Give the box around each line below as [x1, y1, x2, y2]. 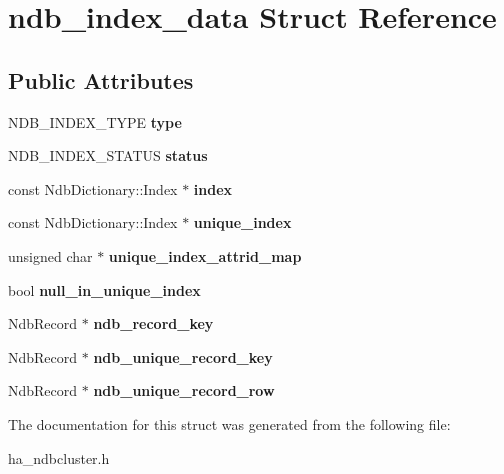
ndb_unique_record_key [93, 346, 273, 367]
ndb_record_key [93, 313, 214, 334]
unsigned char [8, 245, 93, 266]
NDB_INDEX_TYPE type [8, 111, 182, 132]
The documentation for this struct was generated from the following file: [8, 413, 451, 434]
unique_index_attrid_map [108, 245, 302, 266]
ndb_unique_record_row [93, 380, 275, 401]
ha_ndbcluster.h [8, 447, 110, 468]
